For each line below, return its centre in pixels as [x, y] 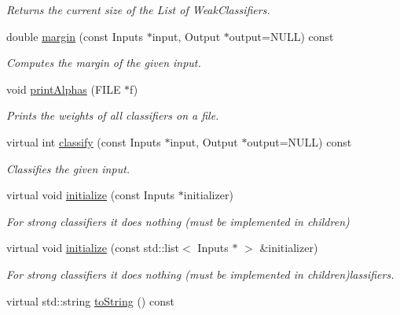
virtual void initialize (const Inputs [91, 195]
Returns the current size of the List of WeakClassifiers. [138, 9]
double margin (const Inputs [75, 36]
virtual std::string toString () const [90, 300]
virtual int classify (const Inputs [84, 141]
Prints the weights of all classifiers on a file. [113, 115]
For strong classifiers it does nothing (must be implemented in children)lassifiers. [200, 274]
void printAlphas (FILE [64, 89]
